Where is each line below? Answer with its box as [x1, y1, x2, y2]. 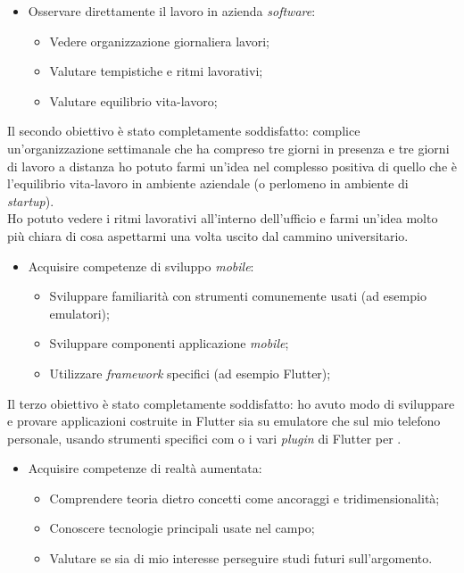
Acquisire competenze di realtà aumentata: [28, 459, 262, 477]
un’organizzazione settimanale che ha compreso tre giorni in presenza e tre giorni [7, 138, 450, 157]
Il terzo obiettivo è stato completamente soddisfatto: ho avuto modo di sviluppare [7, 394, 455, 412]
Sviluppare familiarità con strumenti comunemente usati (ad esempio [49, 286, 427, 305]
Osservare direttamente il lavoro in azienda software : [28, 2, 316, 20]
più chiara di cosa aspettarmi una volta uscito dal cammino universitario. [7, 226, 409, 245]
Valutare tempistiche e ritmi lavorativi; [49, 62, 263, 80]
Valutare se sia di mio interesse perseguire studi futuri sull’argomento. [49, 549, 433, 568]
